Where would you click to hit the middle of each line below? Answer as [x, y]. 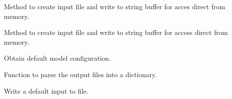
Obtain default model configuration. [58, 58]
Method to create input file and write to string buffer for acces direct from [115, 6]
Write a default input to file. [46, 91]
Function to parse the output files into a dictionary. [81, 74]
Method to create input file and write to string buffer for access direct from [116, 32]
